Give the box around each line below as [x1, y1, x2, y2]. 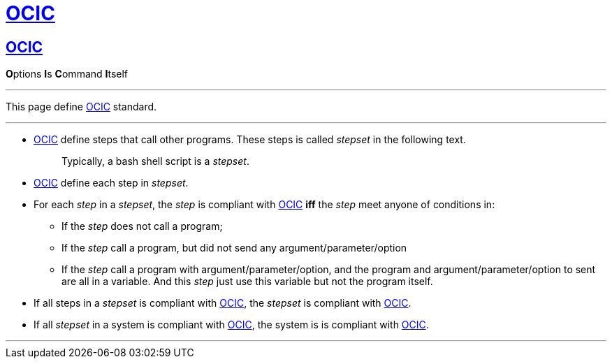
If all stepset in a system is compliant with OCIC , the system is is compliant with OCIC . [34, 319, 429, 331]
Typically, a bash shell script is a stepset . [61, 155, 249, 168]
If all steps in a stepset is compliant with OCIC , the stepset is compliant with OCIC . [34, 297, 411, 310]
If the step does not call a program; [61, 220, 223, 233]
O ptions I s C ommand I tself [6, 68, 129, 80]
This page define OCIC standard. [6, 101, 157, 113]
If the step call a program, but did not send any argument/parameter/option [61, 242, 407, 254]
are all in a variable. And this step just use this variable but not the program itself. [61, 275, 433, 288]
